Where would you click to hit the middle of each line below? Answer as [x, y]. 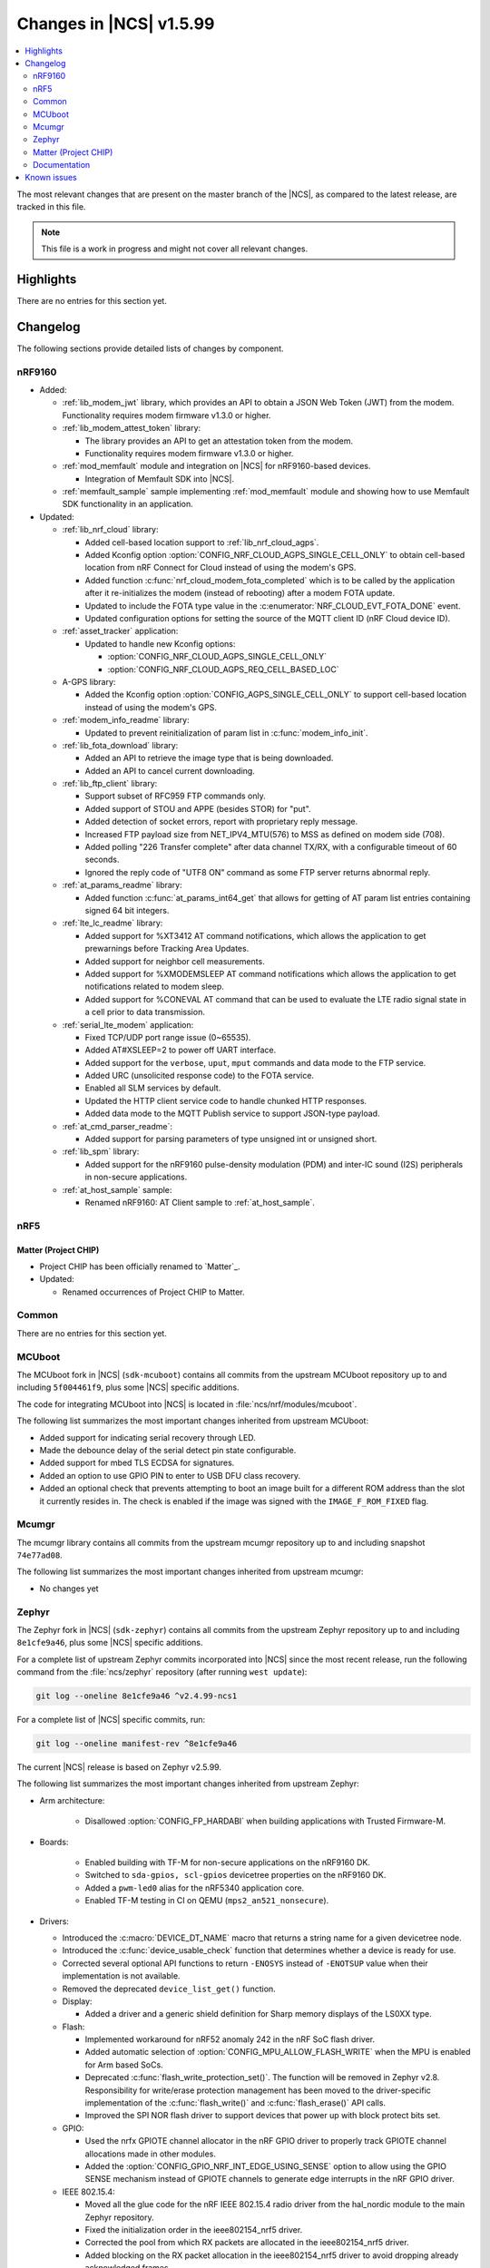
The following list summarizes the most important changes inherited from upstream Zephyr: [188, 1784]
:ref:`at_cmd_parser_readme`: [117, 1126]
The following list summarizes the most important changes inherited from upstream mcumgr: [190, 1572]
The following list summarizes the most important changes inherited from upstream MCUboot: [193, 1421]
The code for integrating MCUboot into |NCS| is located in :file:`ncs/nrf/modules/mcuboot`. [187, 1404]
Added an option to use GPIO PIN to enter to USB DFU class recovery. [170, 1475]
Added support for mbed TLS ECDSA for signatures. [137, 1463]
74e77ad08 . [39, 1555]
